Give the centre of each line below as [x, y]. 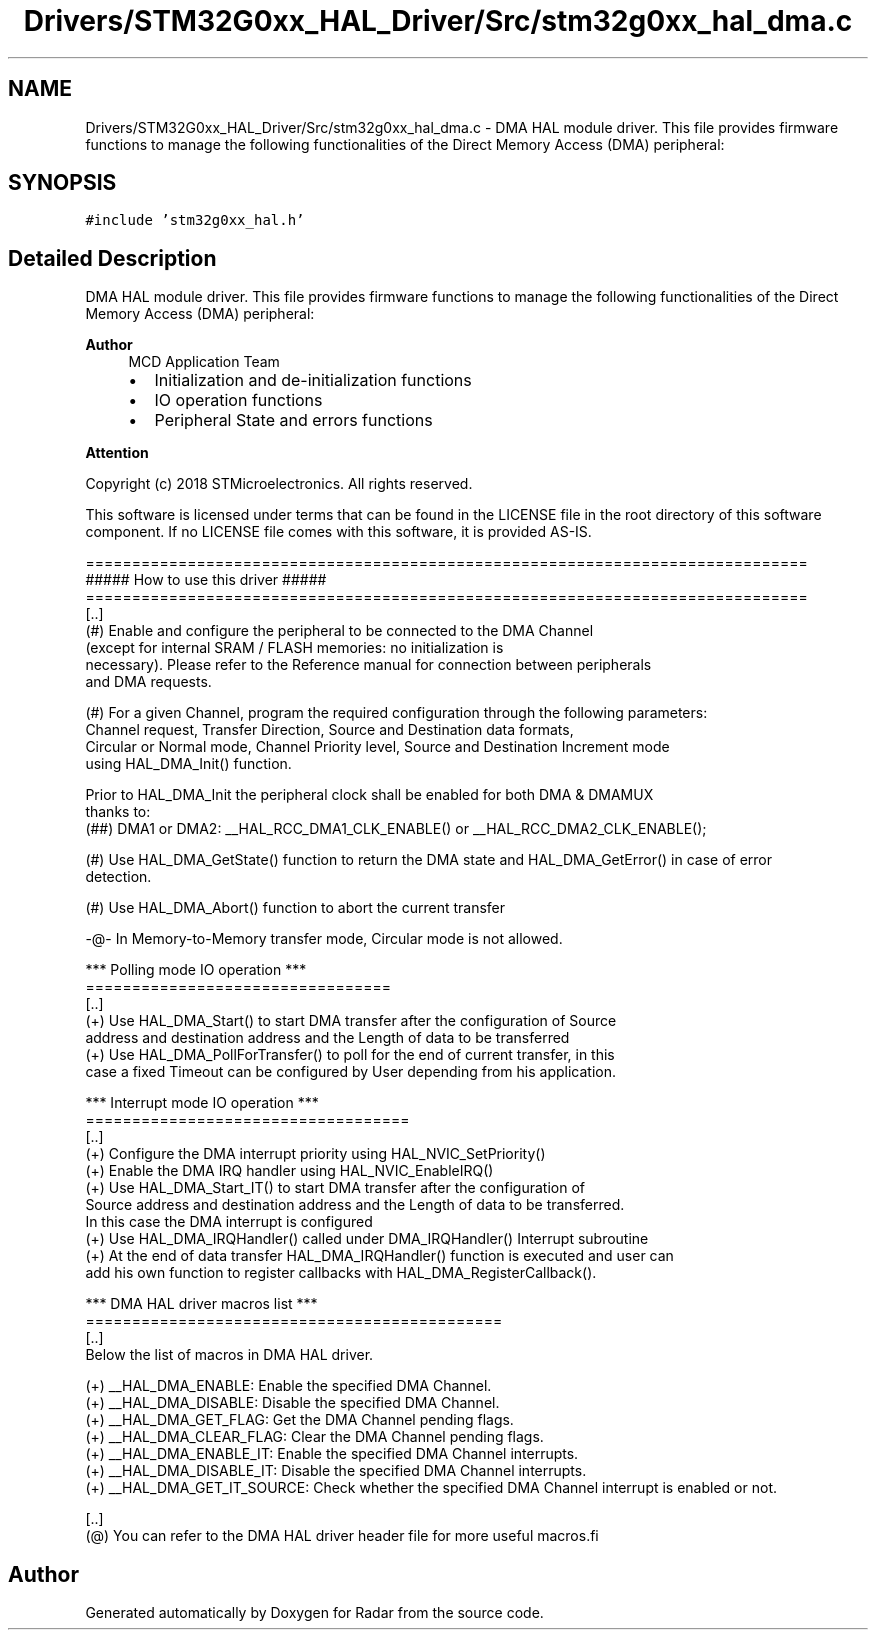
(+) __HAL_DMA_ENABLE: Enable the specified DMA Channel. [288, 1386]
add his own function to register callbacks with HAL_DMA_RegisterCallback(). [341, 1273]
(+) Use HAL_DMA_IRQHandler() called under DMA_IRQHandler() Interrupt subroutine [367, 1239]
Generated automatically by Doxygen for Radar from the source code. [314, 1613]
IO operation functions [238, 400]
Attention [117, 453]
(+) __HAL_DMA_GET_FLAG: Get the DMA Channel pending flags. [299, 1420]
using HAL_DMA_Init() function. [188, 764]
